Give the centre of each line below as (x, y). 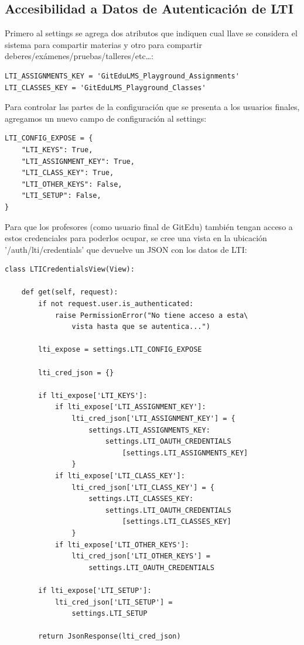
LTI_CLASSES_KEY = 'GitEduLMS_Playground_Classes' (105, 88)
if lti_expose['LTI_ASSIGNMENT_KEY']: (130, 407)
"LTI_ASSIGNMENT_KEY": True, (78, 161)
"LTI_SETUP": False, (61, 196)
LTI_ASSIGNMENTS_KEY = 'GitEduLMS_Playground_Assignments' (122, 76)
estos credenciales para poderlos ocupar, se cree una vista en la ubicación (136, 238)
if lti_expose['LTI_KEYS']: (93, 395)
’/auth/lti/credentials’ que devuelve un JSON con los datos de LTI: (126, 249)
